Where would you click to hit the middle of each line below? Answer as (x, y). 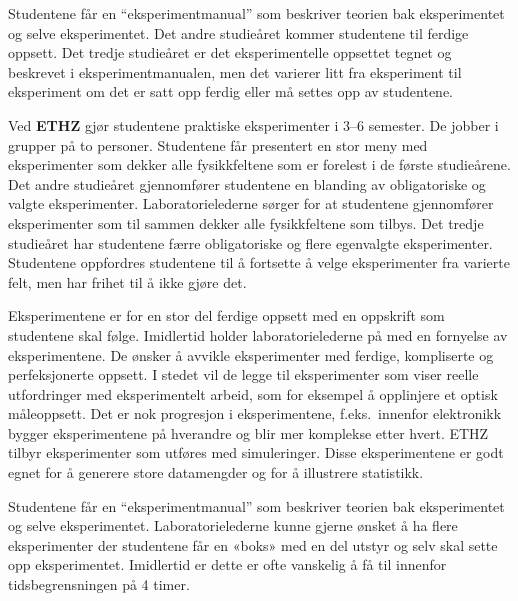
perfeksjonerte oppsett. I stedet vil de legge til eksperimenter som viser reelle (243, 374)
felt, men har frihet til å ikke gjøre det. (127, 281)
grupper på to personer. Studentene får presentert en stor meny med (218, 144)
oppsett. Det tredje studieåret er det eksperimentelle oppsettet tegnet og (230, 52)
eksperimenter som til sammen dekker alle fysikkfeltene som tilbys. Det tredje (246, 222)
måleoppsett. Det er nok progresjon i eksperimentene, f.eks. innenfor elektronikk (255, 413)
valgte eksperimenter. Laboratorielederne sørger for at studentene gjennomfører (251, 203)
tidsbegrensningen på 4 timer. (99, 584)
